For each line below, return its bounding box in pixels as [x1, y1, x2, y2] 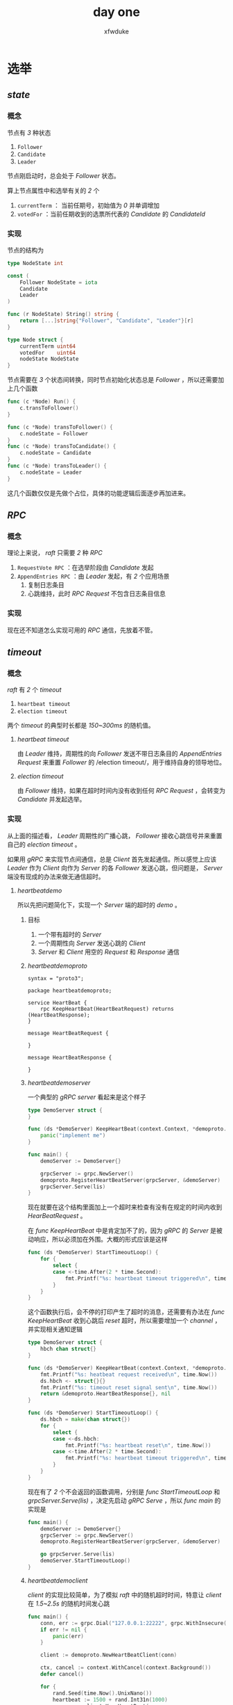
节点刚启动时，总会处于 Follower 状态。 [7, 171, 120, 179]
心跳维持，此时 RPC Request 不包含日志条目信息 [27, 589, 166, 598]
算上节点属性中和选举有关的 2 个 [7, 186, 100, 195]
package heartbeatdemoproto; [27, 987, 112, 994]
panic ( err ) [52, 1633, 85, 1640]
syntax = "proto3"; [27, 975, 85, 982]
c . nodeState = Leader [19, 469, 82, 476]
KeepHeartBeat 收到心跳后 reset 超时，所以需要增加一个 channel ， [27, 1316, 221, 1325]
